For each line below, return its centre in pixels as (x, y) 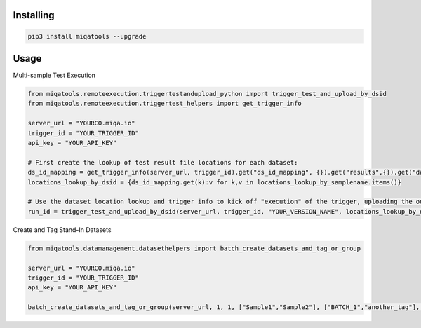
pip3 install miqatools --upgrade (87, 36)
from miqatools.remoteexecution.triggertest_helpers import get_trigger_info (165, 104)
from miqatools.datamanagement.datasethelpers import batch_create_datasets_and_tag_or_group (194, 248)
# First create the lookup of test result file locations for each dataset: (163, 162)
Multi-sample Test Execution (54, 75)
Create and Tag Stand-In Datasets (62, 230)
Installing (34, 15)
